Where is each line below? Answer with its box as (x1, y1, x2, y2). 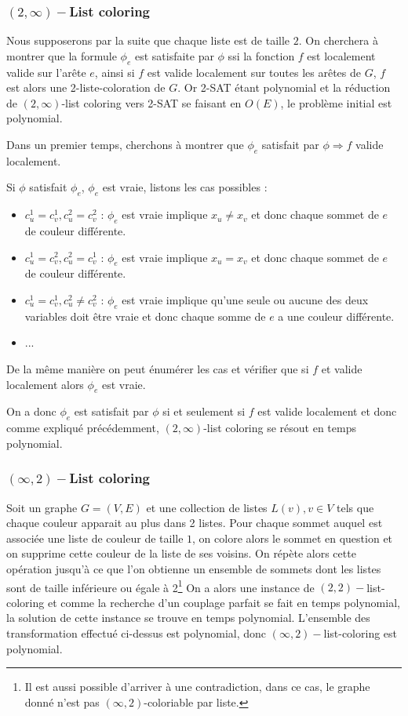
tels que (337, 499, 374, 515)
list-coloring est (323, 624, 398, 641)
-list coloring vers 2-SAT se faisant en (61, 94, 242, 111)
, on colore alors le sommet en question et (192, 529, 393, 546)
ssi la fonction (228, 47, 295, 64)
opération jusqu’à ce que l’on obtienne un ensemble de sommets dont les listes (6, 560, 381, 576)
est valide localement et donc (257, 403, 397, 420)
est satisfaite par (134, 47, 214, 64)
